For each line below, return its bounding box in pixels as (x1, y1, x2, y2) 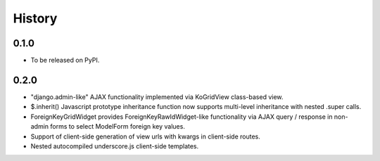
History (13, 11, 58, 26)
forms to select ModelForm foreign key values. (50, 122, 186, 131)
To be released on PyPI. (30, 56, 100, 65)
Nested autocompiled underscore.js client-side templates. (30, 141, 199, 150)
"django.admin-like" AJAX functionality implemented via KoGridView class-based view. (30, 92, 284, 101)
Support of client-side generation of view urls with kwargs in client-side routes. (30, 132, 260, 141)
